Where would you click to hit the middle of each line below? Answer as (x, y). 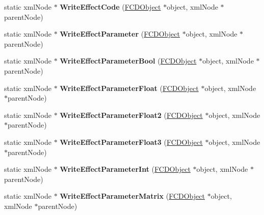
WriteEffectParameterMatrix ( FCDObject (132, 196)
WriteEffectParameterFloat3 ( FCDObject (131, 142)
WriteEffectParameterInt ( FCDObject (125, 169)
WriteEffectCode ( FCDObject (110, 7)
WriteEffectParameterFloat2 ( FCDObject (131, 115)
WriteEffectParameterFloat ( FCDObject (129, 88)
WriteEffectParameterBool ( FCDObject (128, 61)
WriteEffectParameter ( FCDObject (120, 34)
